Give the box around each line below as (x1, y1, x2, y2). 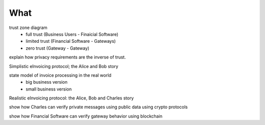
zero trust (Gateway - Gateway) (26, 45, 89, 51)
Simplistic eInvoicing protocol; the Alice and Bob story (9, 63, 119, 69)
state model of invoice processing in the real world (9, 72, 111, 78)
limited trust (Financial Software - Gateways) (26, 38, 116, 44)
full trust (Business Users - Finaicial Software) (26, 31, 119, 37)
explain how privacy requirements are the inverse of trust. (9, 54, 126, 60)
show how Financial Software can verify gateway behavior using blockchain (9, 113, 163, 119)
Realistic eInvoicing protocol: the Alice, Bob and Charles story (9, 95, 134, 101)
